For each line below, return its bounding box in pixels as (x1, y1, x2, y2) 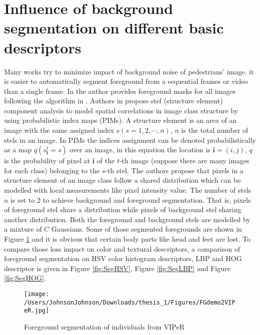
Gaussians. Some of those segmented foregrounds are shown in (51, 224, 242, 234)
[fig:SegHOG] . (4, 273, 46, 283)
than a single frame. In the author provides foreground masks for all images (4, 85, 236, 96)
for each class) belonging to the (4, 165, 100, 175)
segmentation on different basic (4, 17, 224, 38)
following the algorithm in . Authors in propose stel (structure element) (4, 95, 223, 106)
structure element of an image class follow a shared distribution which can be (4, 175, 241, 185)
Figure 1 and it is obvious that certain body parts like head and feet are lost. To (4, 234, 251, 244)
